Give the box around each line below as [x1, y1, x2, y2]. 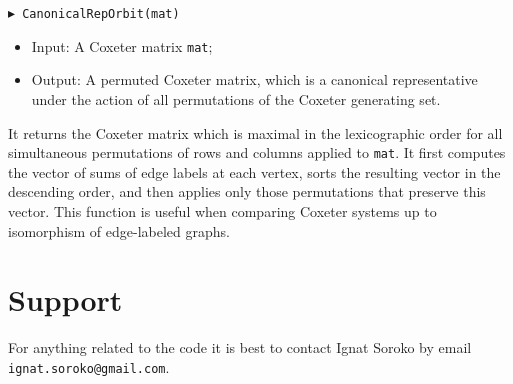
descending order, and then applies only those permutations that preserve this [8, 181, 486, 202]
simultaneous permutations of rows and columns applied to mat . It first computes [8, 142, 506, 163]
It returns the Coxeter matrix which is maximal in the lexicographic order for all [8, 122, 503, 143]
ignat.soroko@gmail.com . [8, 356, 170, 377]
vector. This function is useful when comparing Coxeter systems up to [8, 200, 437, 221]
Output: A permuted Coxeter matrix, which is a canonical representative [31, 69, 478, 90]
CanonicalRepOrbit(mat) [22, 7, 180, 21]
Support [8, 279, 123, 320]
